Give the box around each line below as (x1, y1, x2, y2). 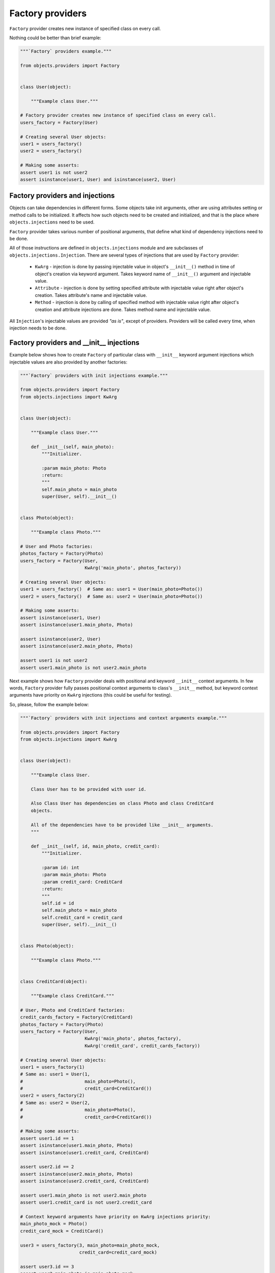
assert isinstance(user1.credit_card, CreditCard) (20, 1150, 150, 1155)
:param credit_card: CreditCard (41, 879, 122, 884)
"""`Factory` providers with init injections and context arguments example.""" (20, 715, 227, 721)
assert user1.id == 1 (20, 1136, 74, 1141)
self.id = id (41, 900, 74, 906)
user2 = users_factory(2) (20, 1093, 85, 1098)
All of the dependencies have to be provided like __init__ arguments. (31, 822, 214, 827)
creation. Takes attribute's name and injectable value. (35, 292, 147, 298)
